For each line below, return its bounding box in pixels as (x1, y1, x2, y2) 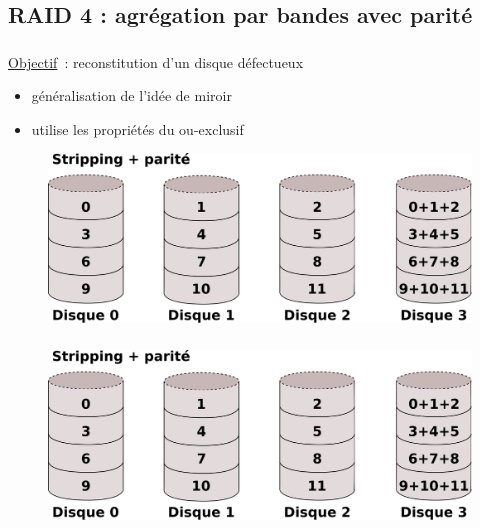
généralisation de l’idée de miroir (31, 85, 232, 106)
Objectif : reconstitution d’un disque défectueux (8, 51, 304, 72)
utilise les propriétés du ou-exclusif (31, 118, 244, 139)
